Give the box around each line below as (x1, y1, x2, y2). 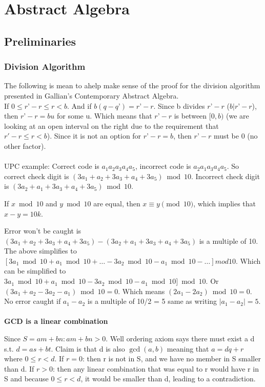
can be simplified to (4, 265, 66, 276)
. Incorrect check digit (191, 170, 260, 181)
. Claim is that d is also (51, 343, 125, 354)
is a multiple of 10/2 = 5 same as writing (87, 296, 217, 306)
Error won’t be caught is (4, 225, 81, 236)
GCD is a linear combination (4, 316, 108, 326)
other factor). (4, 140, 46, 151)
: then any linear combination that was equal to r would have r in (53, 363, 259, 374)
